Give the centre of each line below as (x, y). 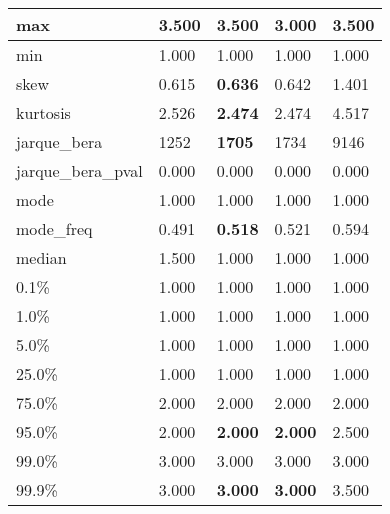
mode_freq (54, 228)
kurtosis (43, 112)
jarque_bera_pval (79, 170)
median (41, 257)
